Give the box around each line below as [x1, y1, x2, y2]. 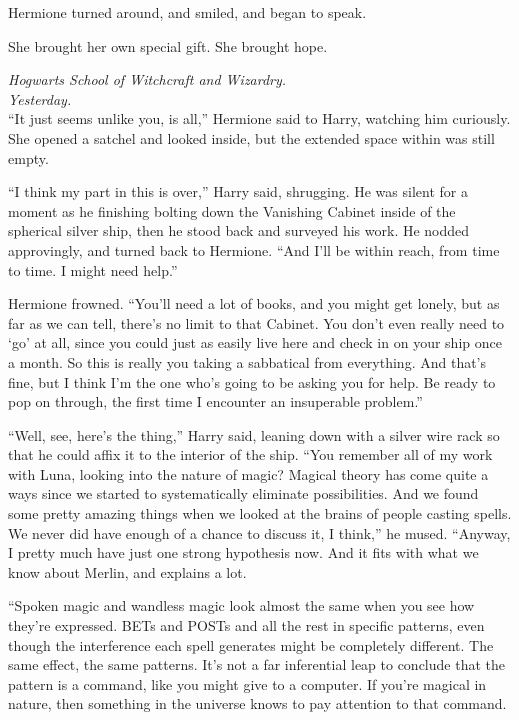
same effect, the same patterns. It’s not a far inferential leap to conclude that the [8, 654, 505, 675]
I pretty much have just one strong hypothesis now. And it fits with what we [8, 542, 479, 563]
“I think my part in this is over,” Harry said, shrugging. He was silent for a [8, 181, 468, 202]
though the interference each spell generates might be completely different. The [8, 634, 494, 655]
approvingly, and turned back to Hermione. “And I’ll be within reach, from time [8, 239, 500, 260]
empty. [8, 147, 49, 168]
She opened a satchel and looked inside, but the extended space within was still [8, 127, 495, 148]
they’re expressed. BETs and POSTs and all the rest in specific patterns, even [8, 615, 485, 636]
